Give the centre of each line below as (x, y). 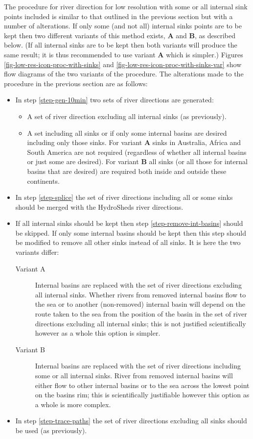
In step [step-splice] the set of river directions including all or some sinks (124, 197)
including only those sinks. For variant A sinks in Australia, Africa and (134, 142)
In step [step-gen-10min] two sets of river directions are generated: (115, 100)
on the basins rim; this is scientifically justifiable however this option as (142, 395)
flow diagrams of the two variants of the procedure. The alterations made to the (124, 74)
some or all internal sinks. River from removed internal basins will (134, 375)
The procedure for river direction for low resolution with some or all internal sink (126, 6)
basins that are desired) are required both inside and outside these (127, 171)
